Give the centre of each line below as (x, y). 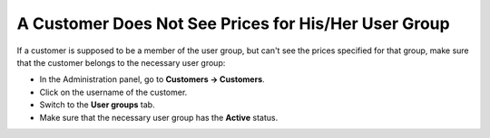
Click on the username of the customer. (113, 92)
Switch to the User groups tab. (97, 105)
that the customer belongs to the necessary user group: (121, 62)
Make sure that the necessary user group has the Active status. (159, 117)
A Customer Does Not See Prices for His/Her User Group (233, 23)
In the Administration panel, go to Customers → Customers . (152, 79)
